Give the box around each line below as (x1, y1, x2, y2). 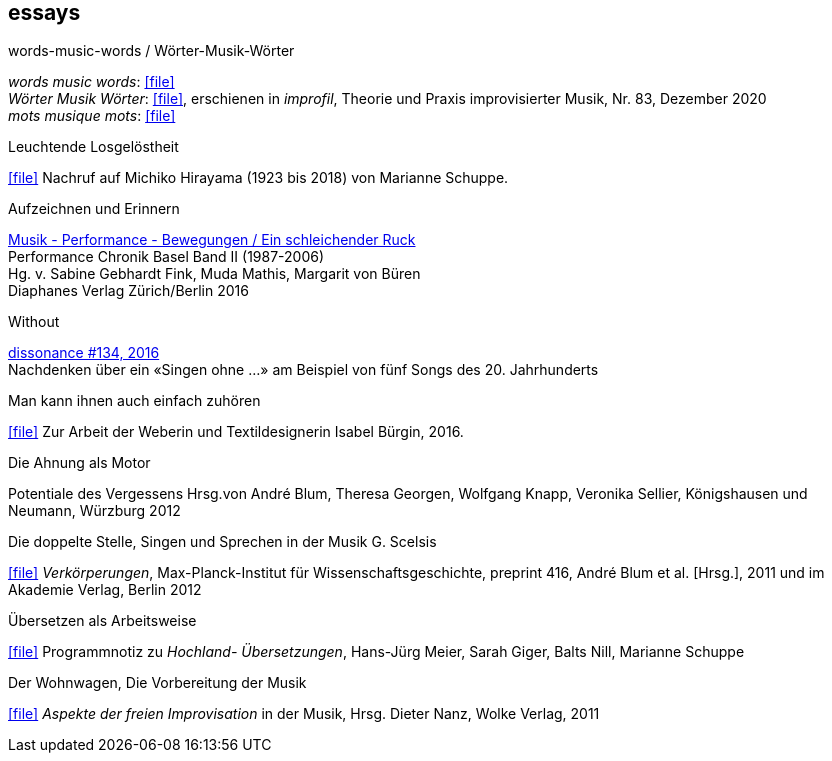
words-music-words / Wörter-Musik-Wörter (8, 42, 295, 60)
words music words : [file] (8, 73, 175, 91)
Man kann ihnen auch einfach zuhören (8, 392, 261, 410)
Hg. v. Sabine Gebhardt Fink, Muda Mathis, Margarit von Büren (8, 265, 421, 283)
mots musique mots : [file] (8, 107, 176, 125)
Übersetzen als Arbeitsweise (8, 612, 197, 630)
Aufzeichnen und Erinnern (8, 200, 180, 218)
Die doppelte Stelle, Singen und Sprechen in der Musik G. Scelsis (8, 533, 437, 551)
